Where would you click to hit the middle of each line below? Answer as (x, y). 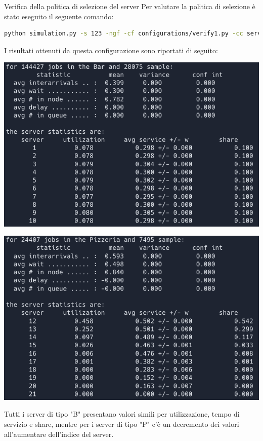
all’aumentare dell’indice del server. (59, 434)
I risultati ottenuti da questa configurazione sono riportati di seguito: (111, 50)
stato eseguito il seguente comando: (59, 16)
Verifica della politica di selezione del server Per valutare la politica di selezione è (130, 6)
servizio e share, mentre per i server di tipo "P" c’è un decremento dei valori (122, 424)
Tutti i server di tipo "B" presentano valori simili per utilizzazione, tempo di (122, 414)
